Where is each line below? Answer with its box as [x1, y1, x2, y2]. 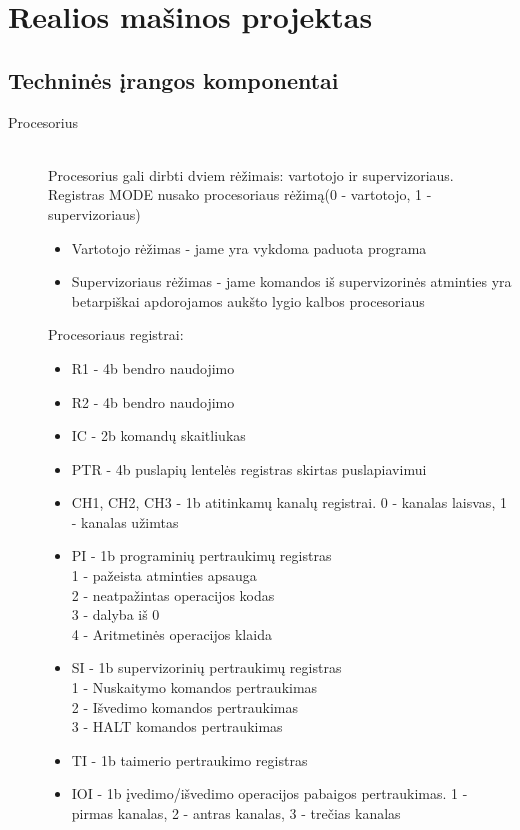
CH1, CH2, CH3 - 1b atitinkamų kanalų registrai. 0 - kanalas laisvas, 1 [71, 492, 507, 513]
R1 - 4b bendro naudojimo [71, 357, 235, 378]
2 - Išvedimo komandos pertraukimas [71, 696, 299, 717]
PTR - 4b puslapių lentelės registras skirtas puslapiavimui [71, 458, 427, 479]
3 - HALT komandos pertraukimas [71, 716, 283, 737]
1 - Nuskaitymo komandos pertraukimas [71, 677, 318, 698]
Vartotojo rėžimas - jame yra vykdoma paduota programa [71, 237, 427, 258]
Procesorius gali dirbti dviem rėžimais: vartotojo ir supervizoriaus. [48, 164, 454, 185]
